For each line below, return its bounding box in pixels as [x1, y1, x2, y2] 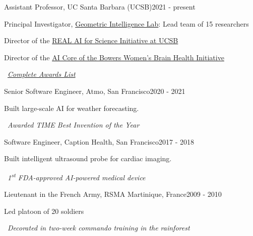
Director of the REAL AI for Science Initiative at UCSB [4, 35, 178, 46]
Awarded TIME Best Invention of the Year [8, 120, 140, 130]
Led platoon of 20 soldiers [4, 205, 84, 216]
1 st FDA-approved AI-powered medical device [8, 170, 146, 182]
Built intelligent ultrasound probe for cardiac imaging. [4, 153, 172, 164]
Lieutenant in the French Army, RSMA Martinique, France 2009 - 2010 [4, 189, 222, 199]
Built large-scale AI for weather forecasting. [4, 102, 139, 113]
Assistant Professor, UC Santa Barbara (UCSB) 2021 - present [4, 2, 196, 12]
